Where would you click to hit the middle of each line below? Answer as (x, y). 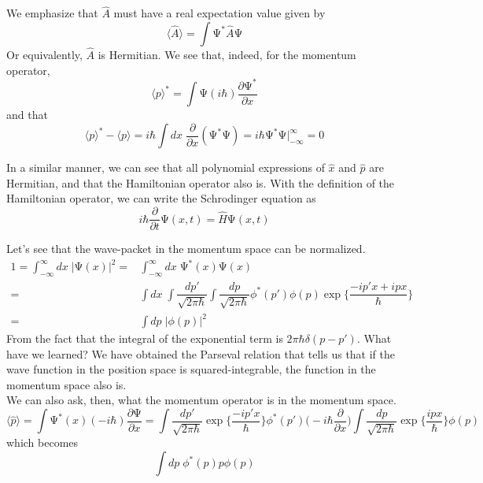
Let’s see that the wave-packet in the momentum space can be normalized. (186, 249)
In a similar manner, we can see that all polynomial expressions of (166, 167)
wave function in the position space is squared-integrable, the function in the (191, 369)
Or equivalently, (44, 55)
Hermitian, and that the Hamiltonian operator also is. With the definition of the (201, 182)
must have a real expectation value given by (219, 13)
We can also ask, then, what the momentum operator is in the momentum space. (201, 400)
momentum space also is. (66, 384)
